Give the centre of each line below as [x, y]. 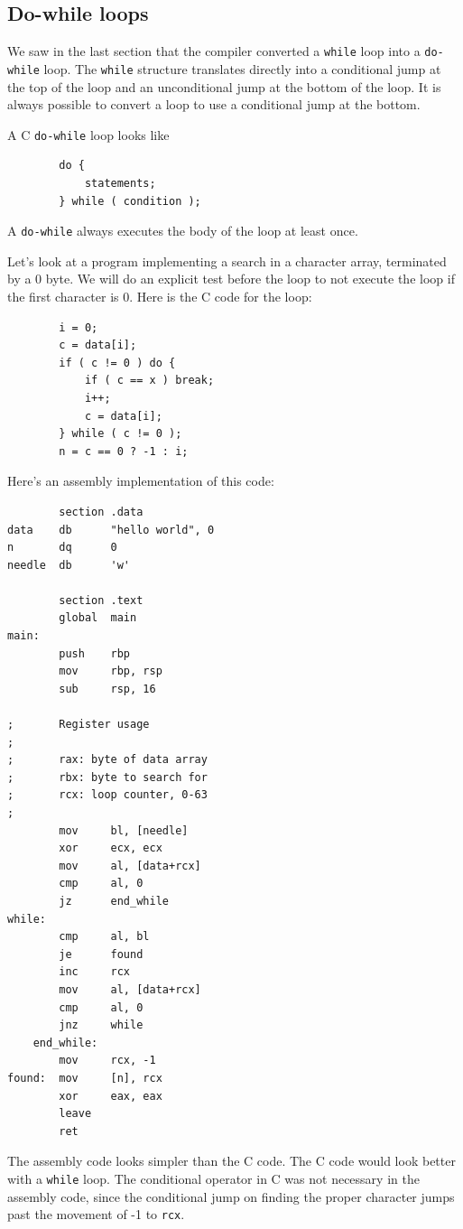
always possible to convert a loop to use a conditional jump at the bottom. [214, 104]
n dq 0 [62, 548]
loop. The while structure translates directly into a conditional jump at [242, 68]
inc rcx [95, 972]
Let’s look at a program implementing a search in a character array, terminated [227, 261]
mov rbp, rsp [111, 671]
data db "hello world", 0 [111, 530]
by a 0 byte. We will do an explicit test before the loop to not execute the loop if [231, 279]
